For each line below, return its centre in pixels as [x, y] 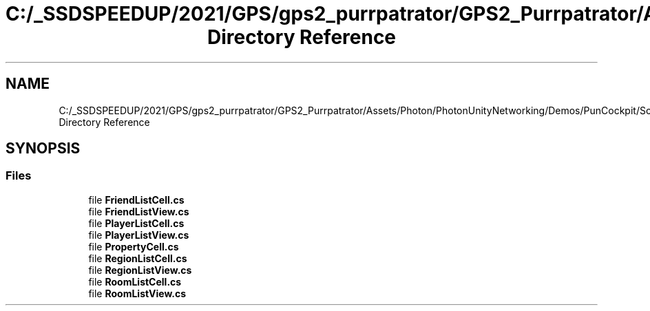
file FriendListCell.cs [136, 200]
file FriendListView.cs [139, 211]
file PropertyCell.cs [134, 246]
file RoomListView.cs [137, 293]
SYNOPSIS [43, 149]
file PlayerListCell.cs [136, 223]
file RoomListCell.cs [135, 281]
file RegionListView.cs [140, 270]
